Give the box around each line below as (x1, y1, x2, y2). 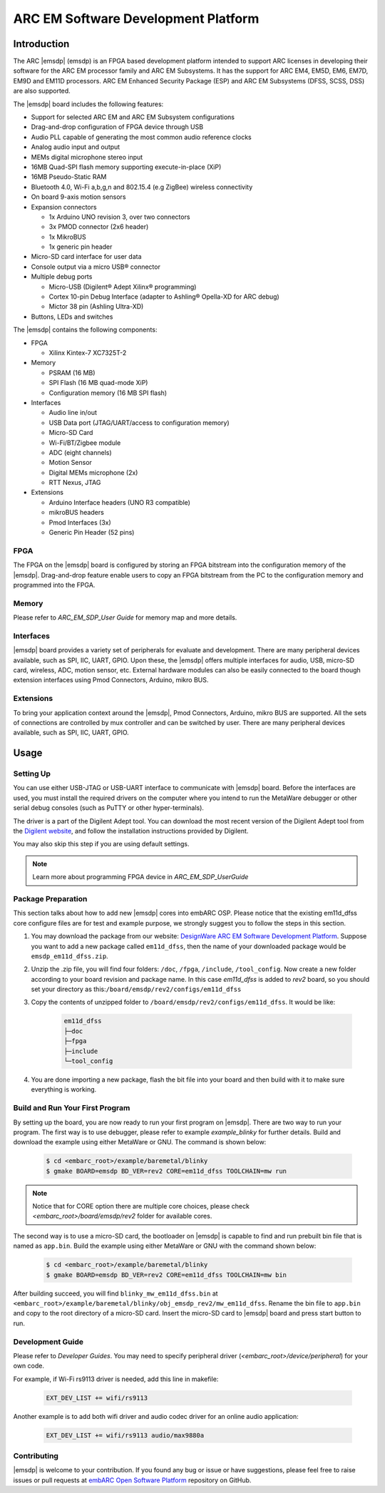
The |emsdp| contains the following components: (13, 325, 158, 334)
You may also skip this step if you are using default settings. (13, 840, 190, 848)
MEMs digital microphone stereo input (31, 153, 143, 161)
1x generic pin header (48, 242, 113, 251)
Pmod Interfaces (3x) (48, 518, 112, 527)
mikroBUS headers (48, 508, 105, 517)
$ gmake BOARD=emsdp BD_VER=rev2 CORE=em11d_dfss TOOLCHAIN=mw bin (46, 1271, 287, 1279)
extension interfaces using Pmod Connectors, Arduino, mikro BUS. (13, 676, 209, 684)
